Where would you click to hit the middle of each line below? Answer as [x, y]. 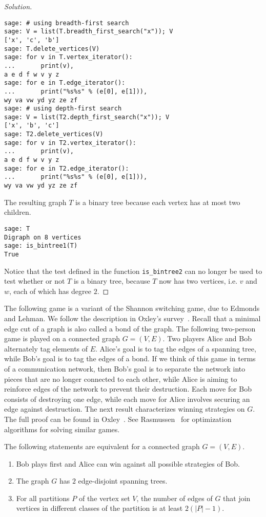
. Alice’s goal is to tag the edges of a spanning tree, [176, 348]
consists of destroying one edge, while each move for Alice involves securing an [127, 399]
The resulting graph [35, 202]
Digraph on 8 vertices [43, 237]
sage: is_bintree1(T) [41, 246]
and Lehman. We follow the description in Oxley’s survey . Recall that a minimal [132, 318]
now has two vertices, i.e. [198, 281]
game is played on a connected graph [62, 338]
